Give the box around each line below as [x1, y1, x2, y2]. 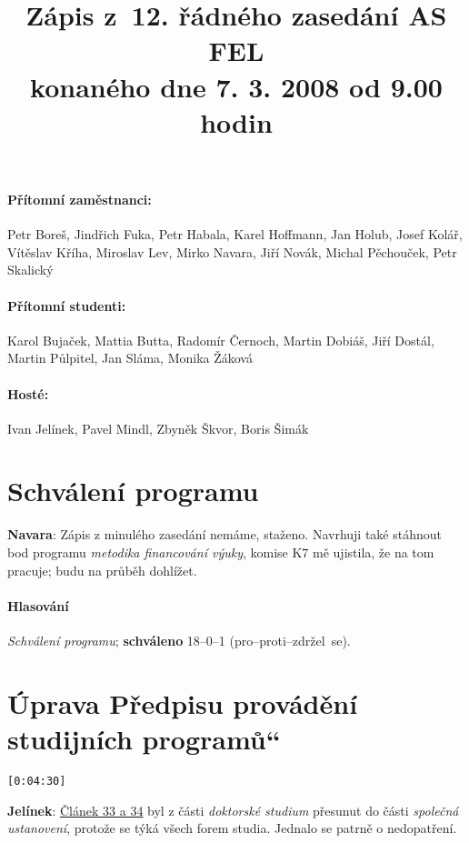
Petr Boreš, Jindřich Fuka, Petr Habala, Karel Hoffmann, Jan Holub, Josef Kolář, [7, 225, 463, 244]
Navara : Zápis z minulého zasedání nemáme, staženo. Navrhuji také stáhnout [7, 525, 442, 544]
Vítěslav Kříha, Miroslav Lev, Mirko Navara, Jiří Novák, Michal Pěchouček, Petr [7, 242, 457, 261]
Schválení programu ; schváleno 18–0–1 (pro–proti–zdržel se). [7, 631, 351, 649]
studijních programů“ [7, 719, 281, 757]
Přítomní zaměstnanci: [7, 189, 152, 208]
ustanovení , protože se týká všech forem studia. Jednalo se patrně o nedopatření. [7, 818, 457, 838]
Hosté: [7, 384, 49, 403]
